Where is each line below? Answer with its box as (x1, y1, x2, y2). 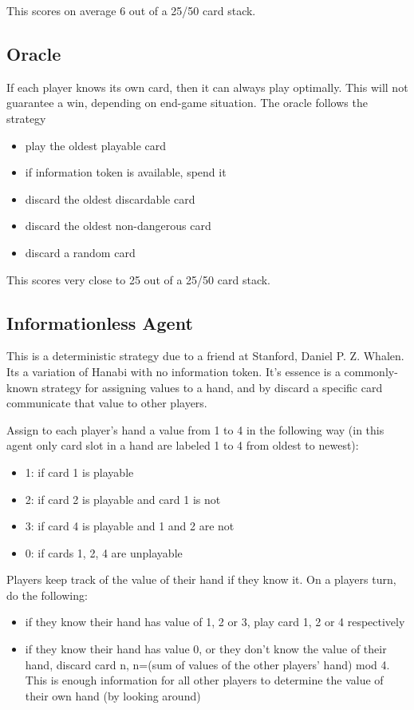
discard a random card (25, 244, 136, 260)
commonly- (344, 363, 398, 379)
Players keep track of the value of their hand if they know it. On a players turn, (6, 571, 396, 588)
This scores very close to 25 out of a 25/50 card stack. (6, 271, 270, 288)
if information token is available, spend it (25, 164, 227, 180)
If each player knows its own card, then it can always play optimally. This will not (6, 78, 408, 95)
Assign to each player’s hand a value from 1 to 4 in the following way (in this (6, 421, 384, 438)
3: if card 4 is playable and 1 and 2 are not (25, 518, 235, 534)
